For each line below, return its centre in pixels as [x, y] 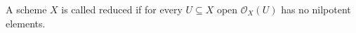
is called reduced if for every [122, 9]
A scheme [26, 9]
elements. [26, 23]
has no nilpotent [316, 9]
